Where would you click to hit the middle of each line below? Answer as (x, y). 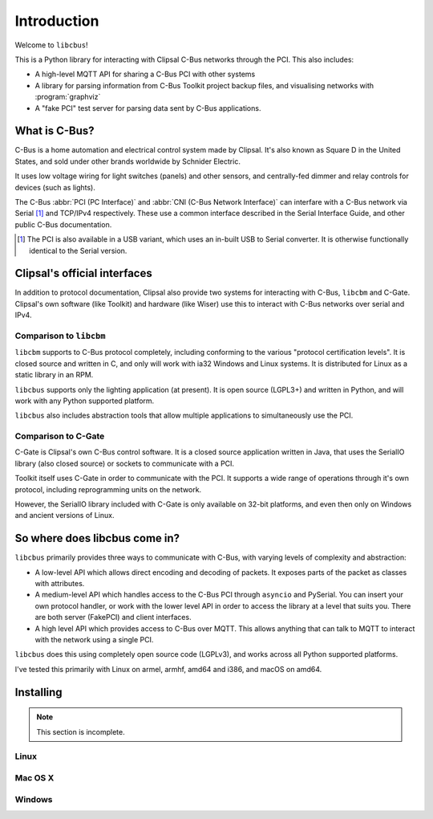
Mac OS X (34, 777)
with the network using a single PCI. (94, 640)
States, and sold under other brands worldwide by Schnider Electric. (127, 161)
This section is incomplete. (81, 731)
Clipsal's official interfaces (83, 273)
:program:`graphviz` (68, 97)
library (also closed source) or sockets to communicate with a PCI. (125, 463)
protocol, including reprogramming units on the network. (108, 489)
